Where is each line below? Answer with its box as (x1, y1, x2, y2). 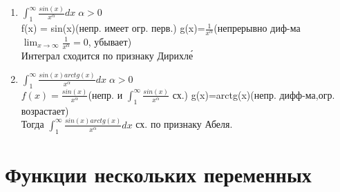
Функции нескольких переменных (5, 160, 312, 188)
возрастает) (21, 103, 69, 117)
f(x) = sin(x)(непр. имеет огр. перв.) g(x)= (21, 21, 205, 35)
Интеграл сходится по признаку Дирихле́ (21, 48, 193, 62)
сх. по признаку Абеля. (135, 117, 233, 131)
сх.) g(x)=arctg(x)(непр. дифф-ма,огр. (172, 87, 335, 102)
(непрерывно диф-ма (214, 21, 301, 35)
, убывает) (88, 35, 132, 48)
